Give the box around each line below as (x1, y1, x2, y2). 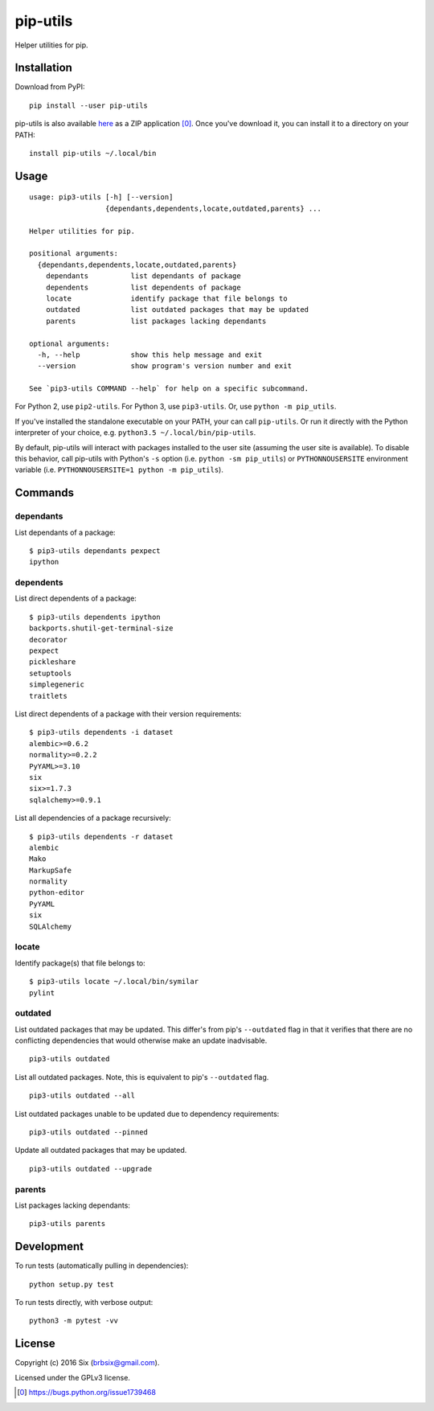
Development (14, 1240, 84, 1253)
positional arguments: (29, 249, 119, 258)
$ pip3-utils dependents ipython (29, 612, 161, 621)
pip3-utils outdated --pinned (29, 1128, 149, 1137)
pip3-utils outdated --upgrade (29, 1164, 153, 1173)
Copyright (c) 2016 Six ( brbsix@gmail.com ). (14, 1358, 160, 1368)
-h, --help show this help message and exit (37, 350, 263, 359)
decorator (29, 635, 68, 644)
